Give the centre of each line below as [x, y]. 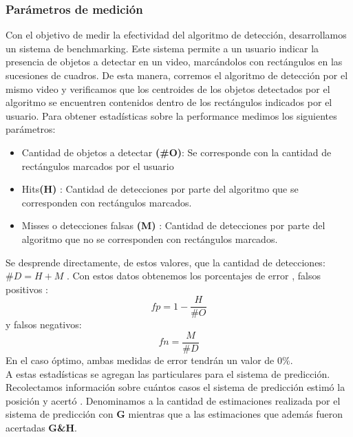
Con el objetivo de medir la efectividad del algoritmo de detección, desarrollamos [176, 35]
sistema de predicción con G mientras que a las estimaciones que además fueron [174, 414]
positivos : [27, 289]
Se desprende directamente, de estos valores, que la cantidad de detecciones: [165, 262]
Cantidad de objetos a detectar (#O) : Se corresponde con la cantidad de [176, 152]
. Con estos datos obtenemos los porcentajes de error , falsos [193, 276]
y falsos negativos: [44, 324]
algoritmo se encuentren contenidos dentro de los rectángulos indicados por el [169, 102]
